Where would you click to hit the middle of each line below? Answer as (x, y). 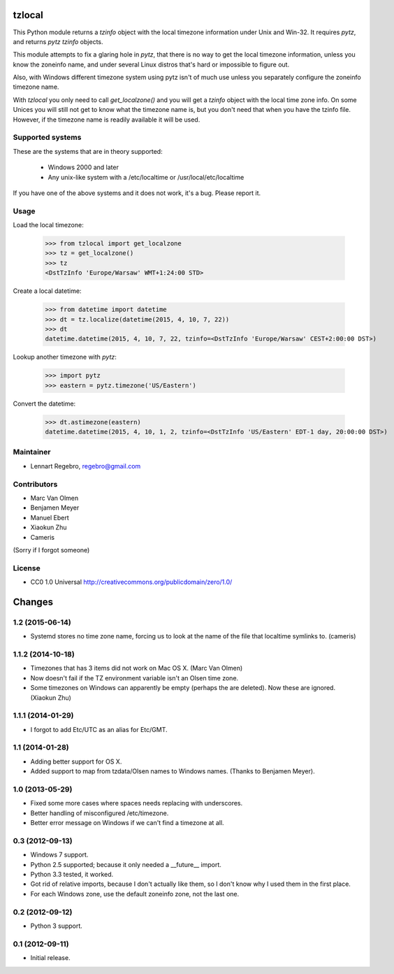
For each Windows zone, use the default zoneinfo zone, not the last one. (135, 894)
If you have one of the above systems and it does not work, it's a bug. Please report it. (137, 193)
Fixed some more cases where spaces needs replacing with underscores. (137, 803)
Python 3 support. (57, 926)
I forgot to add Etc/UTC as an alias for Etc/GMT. (99, 729)
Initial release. (50, 958)
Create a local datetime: (47, 291)
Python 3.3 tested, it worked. (72, 875)
